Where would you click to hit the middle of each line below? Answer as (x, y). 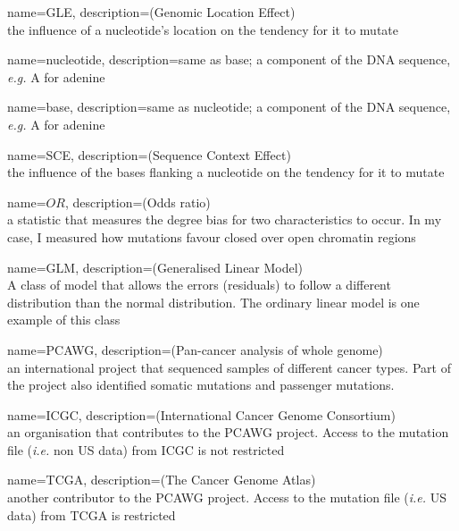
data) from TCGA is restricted (92, 514)
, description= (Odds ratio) (138, 202)
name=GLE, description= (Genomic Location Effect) (151, 12)
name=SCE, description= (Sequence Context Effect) (149, 154)
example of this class (64, 320)
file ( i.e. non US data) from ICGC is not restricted (146, 449)
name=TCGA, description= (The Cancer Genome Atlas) (162, 480)
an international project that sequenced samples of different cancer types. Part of (229, 367)
